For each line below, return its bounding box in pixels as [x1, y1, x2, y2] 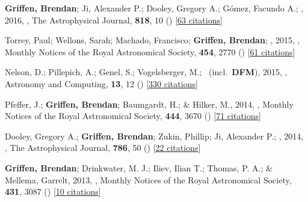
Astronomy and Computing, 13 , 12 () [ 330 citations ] [5, 77, 198, 90]
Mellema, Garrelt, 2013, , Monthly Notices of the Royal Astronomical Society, [5, 173, 292, 186]
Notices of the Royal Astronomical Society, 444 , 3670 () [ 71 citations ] [5, 109, 261, 122]
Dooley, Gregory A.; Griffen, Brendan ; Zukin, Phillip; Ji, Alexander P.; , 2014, [5, 129, 304, 142]
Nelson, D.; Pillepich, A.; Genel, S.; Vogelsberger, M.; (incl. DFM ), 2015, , [5, 66, 288, 78]
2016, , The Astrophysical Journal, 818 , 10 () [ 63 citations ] [5, 13, 223, 26]
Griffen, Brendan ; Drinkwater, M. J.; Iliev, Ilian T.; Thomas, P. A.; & [5, 161, 273, 174]
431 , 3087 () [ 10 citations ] [5, 185, 101, 198]
